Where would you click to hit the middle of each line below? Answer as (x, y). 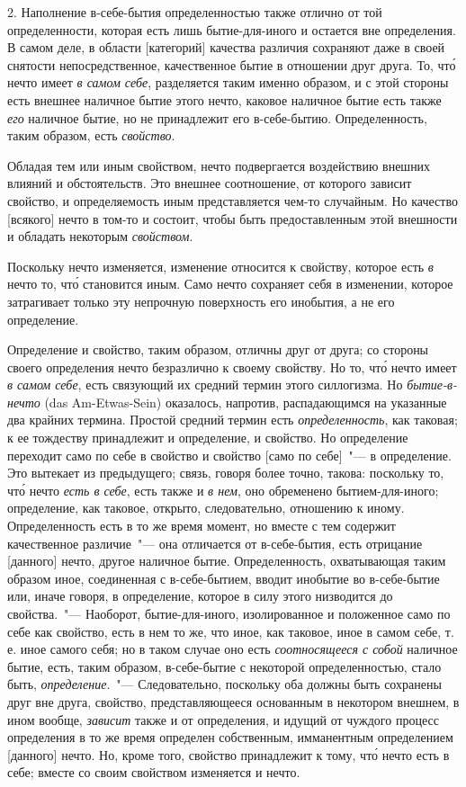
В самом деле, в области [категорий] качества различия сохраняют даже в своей (226, 47)
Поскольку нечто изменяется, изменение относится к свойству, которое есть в (220, 266)
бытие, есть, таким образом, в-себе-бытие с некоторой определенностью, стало (224, 666)
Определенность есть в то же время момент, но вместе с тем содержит (202, 526)
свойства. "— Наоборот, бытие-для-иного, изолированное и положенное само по (229, 613)
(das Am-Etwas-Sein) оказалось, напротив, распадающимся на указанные (246, 402)
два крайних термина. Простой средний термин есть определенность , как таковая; (233, 420)
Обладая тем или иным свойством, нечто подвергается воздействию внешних (219, 165)
